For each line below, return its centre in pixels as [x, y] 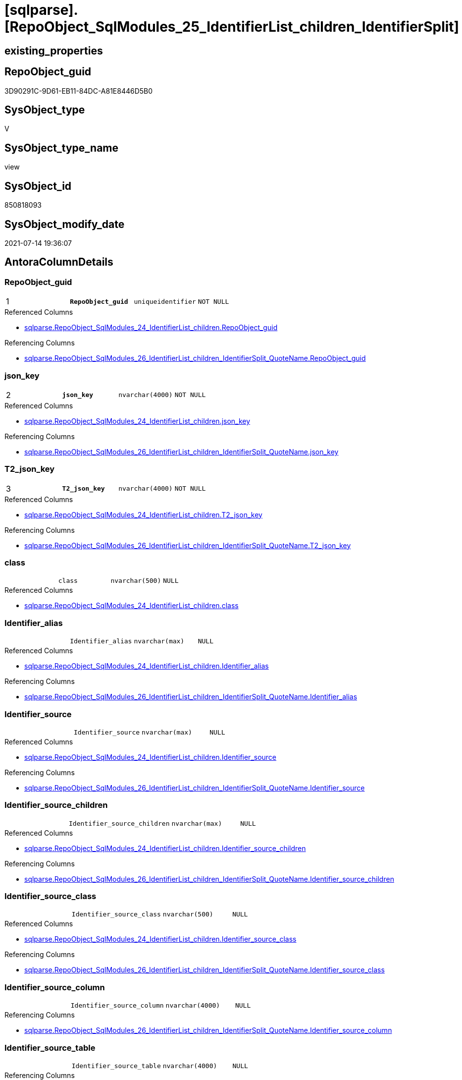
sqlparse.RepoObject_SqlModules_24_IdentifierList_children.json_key [137, 421]
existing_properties [54, 51]
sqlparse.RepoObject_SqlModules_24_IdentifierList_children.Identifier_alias [147, 666]
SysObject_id [38, 186]
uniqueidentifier [165, 301]
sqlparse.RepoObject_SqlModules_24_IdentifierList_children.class [131, 606]
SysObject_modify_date [65, 224]
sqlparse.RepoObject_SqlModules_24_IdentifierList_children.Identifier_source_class [160, 939]
